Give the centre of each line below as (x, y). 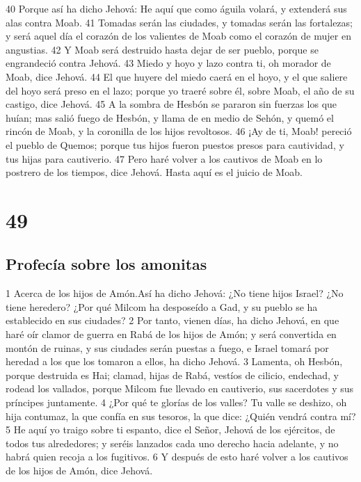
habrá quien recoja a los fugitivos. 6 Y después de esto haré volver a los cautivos (177, 457)
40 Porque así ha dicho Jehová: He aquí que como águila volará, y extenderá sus (176, 8)
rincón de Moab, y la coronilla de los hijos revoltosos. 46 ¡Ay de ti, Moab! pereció (179, 131)
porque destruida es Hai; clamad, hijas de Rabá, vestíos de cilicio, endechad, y (172, 375)
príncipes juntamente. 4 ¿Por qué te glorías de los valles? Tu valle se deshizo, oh (176, 402)
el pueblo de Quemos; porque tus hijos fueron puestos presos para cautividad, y (175, 144)
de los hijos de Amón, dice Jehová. (79, 471)
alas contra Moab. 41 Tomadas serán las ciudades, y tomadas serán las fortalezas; (179, 22)
